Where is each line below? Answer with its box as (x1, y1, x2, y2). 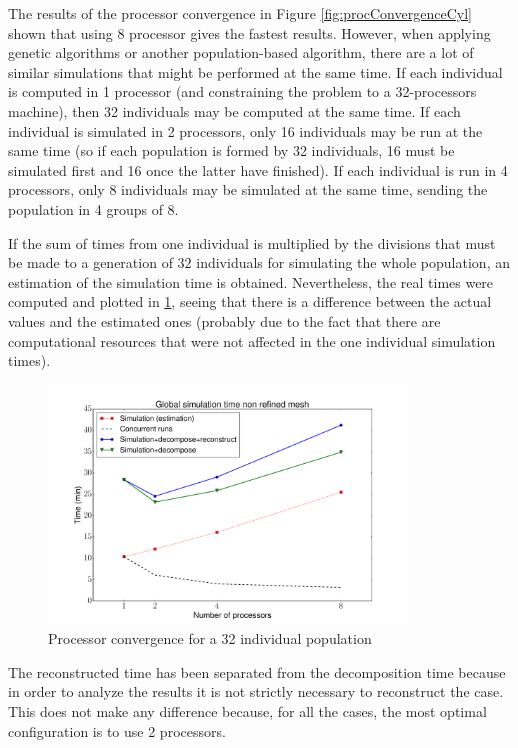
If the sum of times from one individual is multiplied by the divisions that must (8, 232, 496, 253)
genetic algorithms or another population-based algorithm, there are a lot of (8, 42, 474, 63)
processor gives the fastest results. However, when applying (129, 22, 491, 43)
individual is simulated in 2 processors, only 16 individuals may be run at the (8, 120, 483, 141)
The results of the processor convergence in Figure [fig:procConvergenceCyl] (8, 3, 472, 23)
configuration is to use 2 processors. (8, 720, 226, 741)
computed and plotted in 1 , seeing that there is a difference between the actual (8, 291, 492, 312)
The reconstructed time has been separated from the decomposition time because (8, 661, 506, 682)
